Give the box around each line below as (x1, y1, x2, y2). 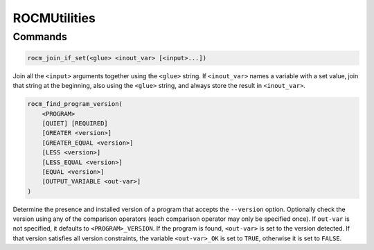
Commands (12, 30, 67, 43)
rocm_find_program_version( (27, 100, 123, 108)
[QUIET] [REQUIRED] (42, 119, 109, 127)
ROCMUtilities (12, 10, 96, 26)
